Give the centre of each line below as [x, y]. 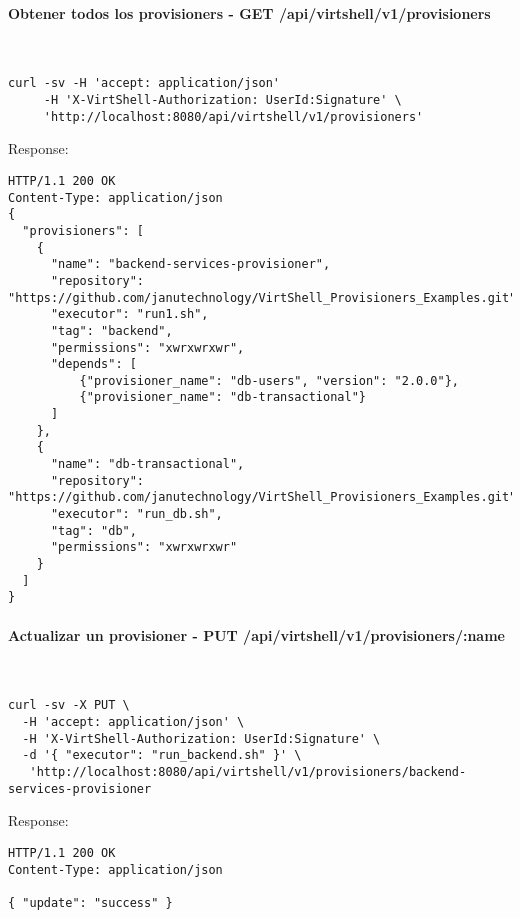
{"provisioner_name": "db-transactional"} [222, 397]
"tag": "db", [93, 530]
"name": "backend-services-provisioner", [190, 264]
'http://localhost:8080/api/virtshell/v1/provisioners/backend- [248, 772]
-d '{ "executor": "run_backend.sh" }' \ [162, 755]
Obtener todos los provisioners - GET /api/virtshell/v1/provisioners [249, 12]
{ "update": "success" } [90, 902]
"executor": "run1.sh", [129, 314]
